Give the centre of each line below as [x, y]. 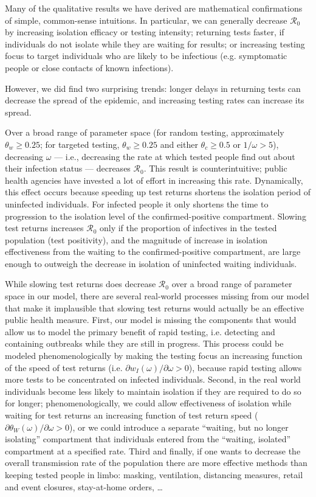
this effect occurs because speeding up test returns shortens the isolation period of [158, 192]
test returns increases [44, 228]
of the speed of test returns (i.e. [64, 367]
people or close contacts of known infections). [89, 67]
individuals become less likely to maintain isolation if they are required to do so [153, 391]
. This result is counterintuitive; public [215, 168]
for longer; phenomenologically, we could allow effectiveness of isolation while [148, 403]
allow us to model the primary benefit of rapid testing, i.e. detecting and [140, 331]
